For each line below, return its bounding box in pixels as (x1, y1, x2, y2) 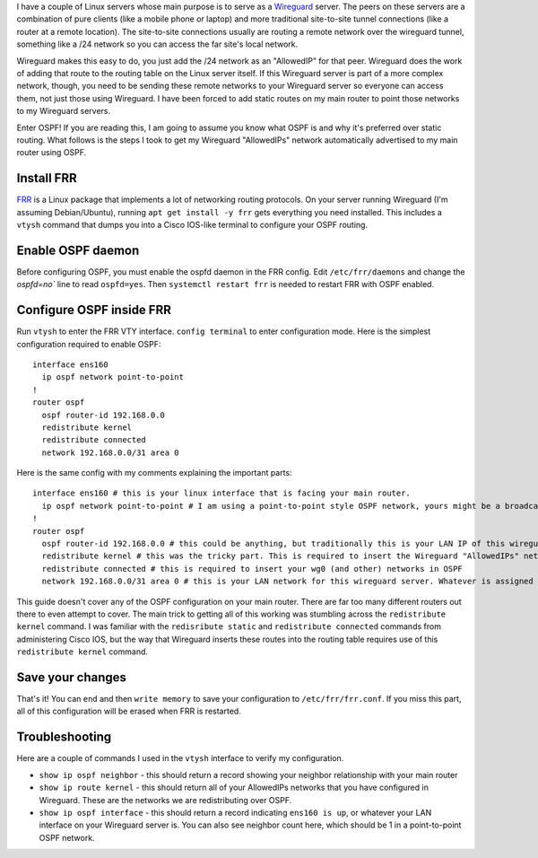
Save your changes (16, 670, 127, 685)
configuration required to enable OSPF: (16, 338, 161, 349)
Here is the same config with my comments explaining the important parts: (16, 468, 292, 478)
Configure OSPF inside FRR (16, 302, 172, 318)
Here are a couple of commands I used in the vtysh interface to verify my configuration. (16, 753, 344, 764)
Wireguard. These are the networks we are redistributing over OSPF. (39, 794, 292, 805)
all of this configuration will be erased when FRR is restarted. (16, 705, 241, 717)
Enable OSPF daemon (16, 242, 140, 258)
